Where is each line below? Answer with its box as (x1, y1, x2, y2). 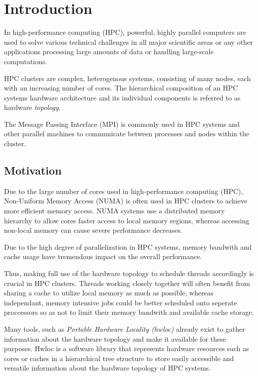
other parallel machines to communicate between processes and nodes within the (4, 128, 250, 139)
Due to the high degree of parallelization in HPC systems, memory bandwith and (4, 241, 252, 252)
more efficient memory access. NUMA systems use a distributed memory (4, 205, 225, 216)
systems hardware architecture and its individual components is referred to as (4, 92, 241, 102)
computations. (4, 56, 47, 66)
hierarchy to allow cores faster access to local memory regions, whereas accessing (4, 215, 250, 225)
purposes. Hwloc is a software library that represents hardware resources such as (4, 343, 249, 354)
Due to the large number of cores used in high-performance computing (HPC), (4, 186, 243, 196)
